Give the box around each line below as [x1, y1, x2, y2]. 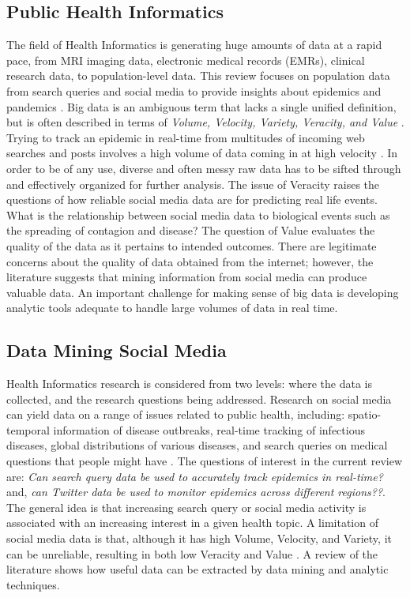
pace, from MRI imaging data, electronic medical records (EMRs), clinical [6, 51, 365, 68]
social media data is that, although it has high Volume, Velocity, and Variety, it [6, 530, 392, 547]
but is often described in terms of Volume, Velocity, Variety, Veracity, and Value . [6, 114, 404, 130]
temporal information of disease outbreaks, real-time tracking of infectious [6, 421, 365, 438]
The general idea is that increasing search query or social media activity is [6, 498, 367, 515]
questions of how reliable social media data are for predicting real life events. [6, 191, 378, 208]
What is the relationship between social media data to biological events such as [6, 206, 390, 223]
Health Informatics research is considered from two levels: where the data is [6, 375, 373, 392]
